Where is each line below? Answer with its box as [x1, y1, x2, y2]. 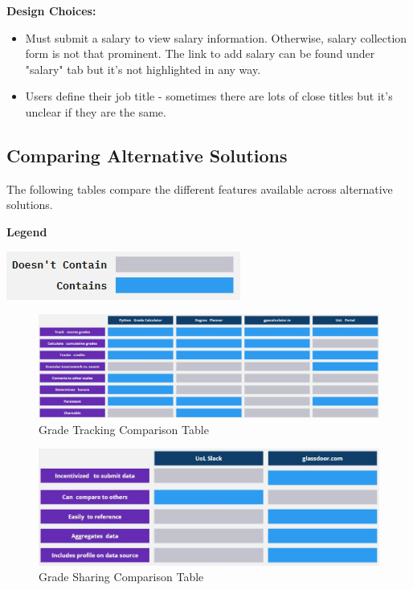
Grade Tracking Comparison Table [39, 420, 209, 437]
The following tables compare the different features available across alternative [6, 180, 393, 197]
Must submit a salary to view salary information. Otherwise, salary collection [25, 29, 407, 46]
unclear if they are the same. [25, 103, 166, 120]
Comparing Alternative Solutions [6, 142, 288, 167]
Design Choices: [6, 2, 96, 18]
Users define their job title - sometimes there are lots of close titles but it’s [25, 88, 393, 104]
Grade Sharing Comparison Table [39, 568, 204, 585]
